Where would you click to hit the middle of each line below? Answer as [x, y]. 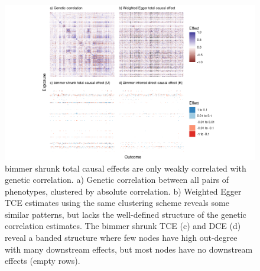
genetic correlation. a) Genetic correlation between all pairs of [117, 180]
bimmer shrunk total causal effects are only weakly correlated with [126, 168]
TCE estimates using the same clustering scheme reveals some [117, 203]
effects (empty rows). [43, 261]
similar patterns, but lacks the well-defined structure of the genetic [126, 214]
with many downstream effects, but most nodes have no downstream [129, 249]
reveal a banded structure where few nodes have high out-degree [121, 238]
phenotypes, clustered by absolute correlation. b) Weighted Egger [123, 191]
